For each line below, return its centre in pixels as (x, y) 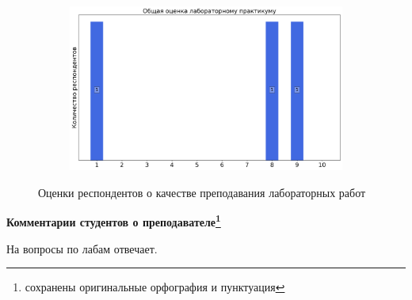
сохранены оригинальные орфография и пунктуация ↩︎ (155, 287)
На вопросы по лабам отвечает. (82, 248)
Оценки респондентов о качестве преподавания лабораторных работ (202, 192)
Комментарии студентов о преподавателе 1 (114, 221)
